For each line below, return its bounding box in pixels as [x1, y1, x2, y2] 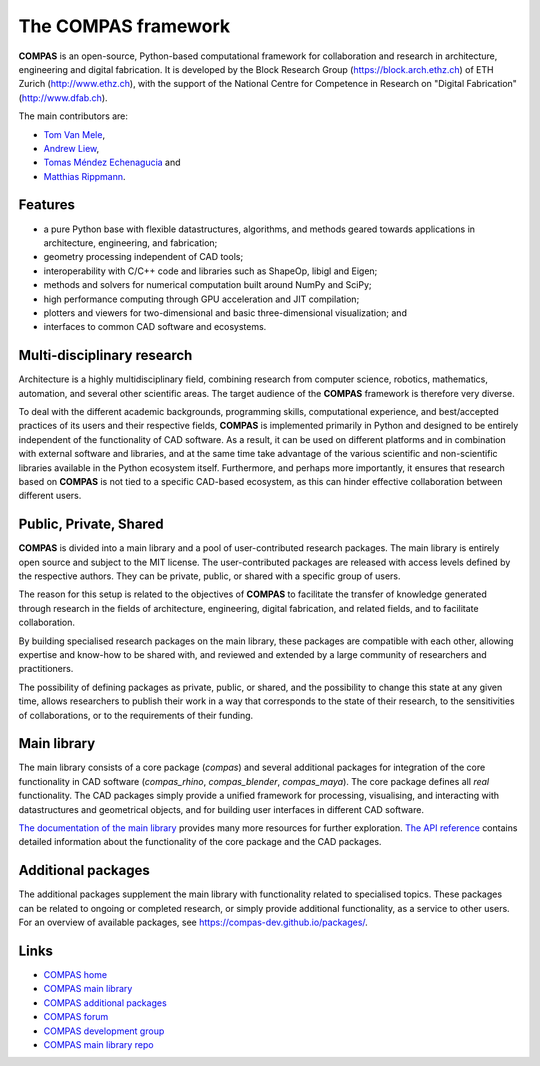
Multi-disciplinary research [18, 347, 193, 364]
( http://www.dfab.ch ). [18, 91, 109, 104]
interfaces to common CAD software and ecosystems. [43, 321, 267, 333]
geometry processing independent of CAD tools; [43, 251, 244, 263]
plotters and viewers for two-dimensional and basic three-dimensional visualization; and [43, 306, 407, 319]
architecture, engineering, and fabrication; [43, 236, 218, 249]
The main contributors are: [18, 110, 129, 122]
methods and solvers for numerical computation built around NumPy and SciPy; [43, 279, 372, 291]
